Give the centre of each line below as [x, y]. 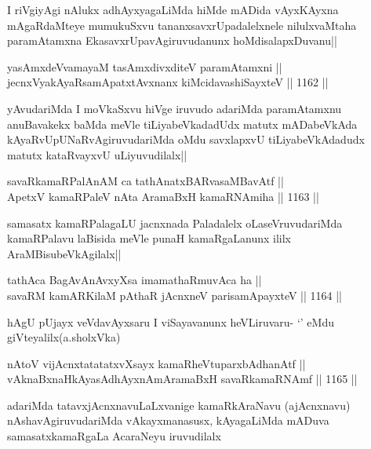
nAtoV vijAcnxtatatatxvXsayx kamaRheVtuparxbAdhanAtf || [156, 363]
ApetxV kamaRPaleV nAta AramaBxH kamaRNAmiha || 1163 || [163, 196]
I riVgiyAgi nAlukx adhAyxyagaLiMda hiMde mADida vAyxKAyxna [173, 9]
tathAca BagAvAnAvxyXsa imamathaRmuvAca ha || [135, 280]
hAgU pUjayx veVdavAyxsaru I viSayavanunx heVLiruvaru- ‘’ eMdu [171, 321]
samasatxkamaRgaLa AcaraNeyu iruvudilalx [114, 436]
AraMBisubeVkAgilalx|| [64, 253]
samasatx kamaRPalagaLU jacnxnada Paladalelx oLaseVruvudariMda [175, 223]
